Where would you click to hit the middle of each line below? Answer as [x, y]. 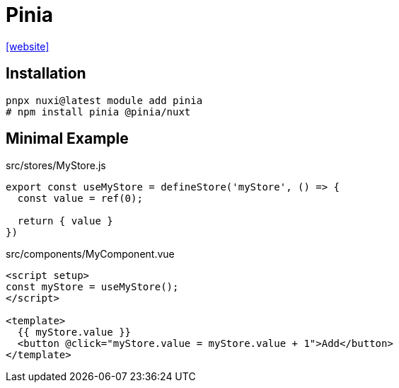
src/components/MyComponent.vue [90, 254]
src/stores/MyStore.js [56, 166]
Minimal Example [67, 139]
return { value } [65, 221]
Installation [46, 74]
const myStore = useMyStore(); [92, 287]
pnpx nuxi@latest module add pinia [104, 100]
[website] [28, 46]
